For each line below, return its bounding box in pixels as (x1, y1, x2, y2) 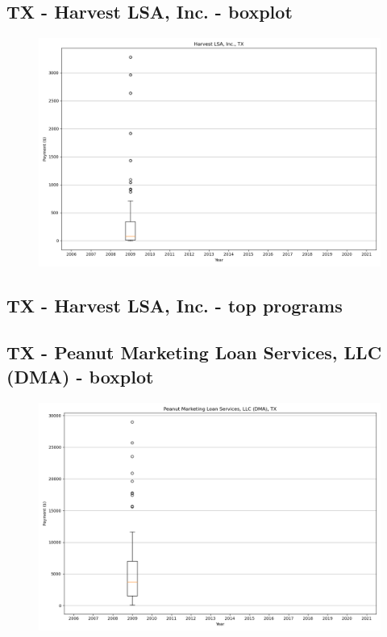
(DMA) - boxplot (6, 363, 154, 388)
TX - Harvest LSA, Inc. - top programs (6, 292, 343, 317)
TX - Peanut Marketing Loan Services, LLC (6, 340, 382, 365)
